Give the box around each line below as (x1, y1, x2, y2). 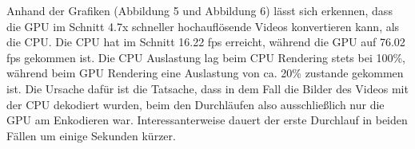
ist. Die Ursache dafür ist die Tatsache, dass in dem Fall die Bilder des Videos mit (6, 80, 409, 96)
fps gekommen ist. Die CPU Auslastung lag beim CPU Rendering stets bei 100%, (6, 49, 406, 65)
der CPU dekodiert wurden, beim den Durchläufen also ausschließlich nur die (6, 96, 385, 112)
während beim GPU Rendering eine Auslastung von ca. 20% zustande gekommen (6, 65, 404, 81)
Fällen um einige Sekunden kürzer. (6, 127, 176, 143)
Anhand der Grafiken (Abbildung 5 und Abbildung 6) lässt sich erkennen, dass (6, 2, 393, 18)
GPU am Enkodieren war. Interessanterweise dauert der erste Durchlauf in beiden (6, 112, 408, 128)
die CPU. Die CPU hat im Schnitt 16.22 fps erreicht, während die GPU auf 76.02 (6, 33, 405, 50)
